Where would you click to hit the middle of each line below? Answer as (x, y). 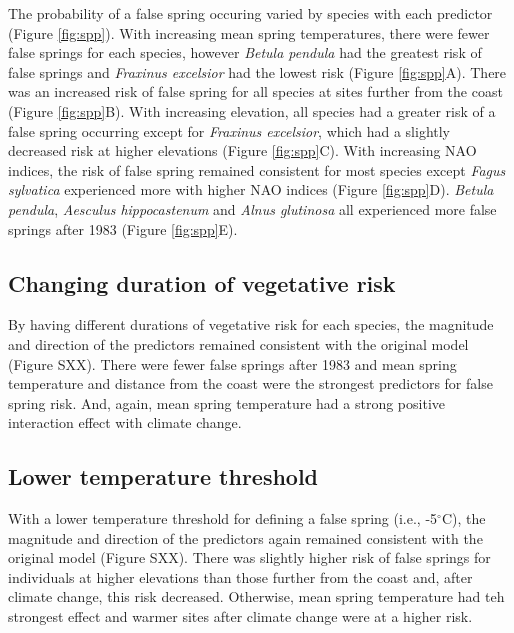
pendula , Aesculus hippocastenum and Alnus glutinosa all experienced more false (252, 208)
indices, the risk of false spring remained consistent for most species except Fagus (257, 169)
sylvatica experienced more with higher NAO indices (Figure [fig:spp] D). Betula (251, 189)
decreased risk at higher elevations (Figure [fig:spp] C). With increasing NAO (242, 150)
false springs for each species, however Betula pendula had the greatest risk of (245, 52)
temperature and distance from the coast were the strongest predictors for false (250, 383)
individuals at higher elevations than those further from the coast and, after (240, 576)
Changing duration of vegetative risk (202, 282)
